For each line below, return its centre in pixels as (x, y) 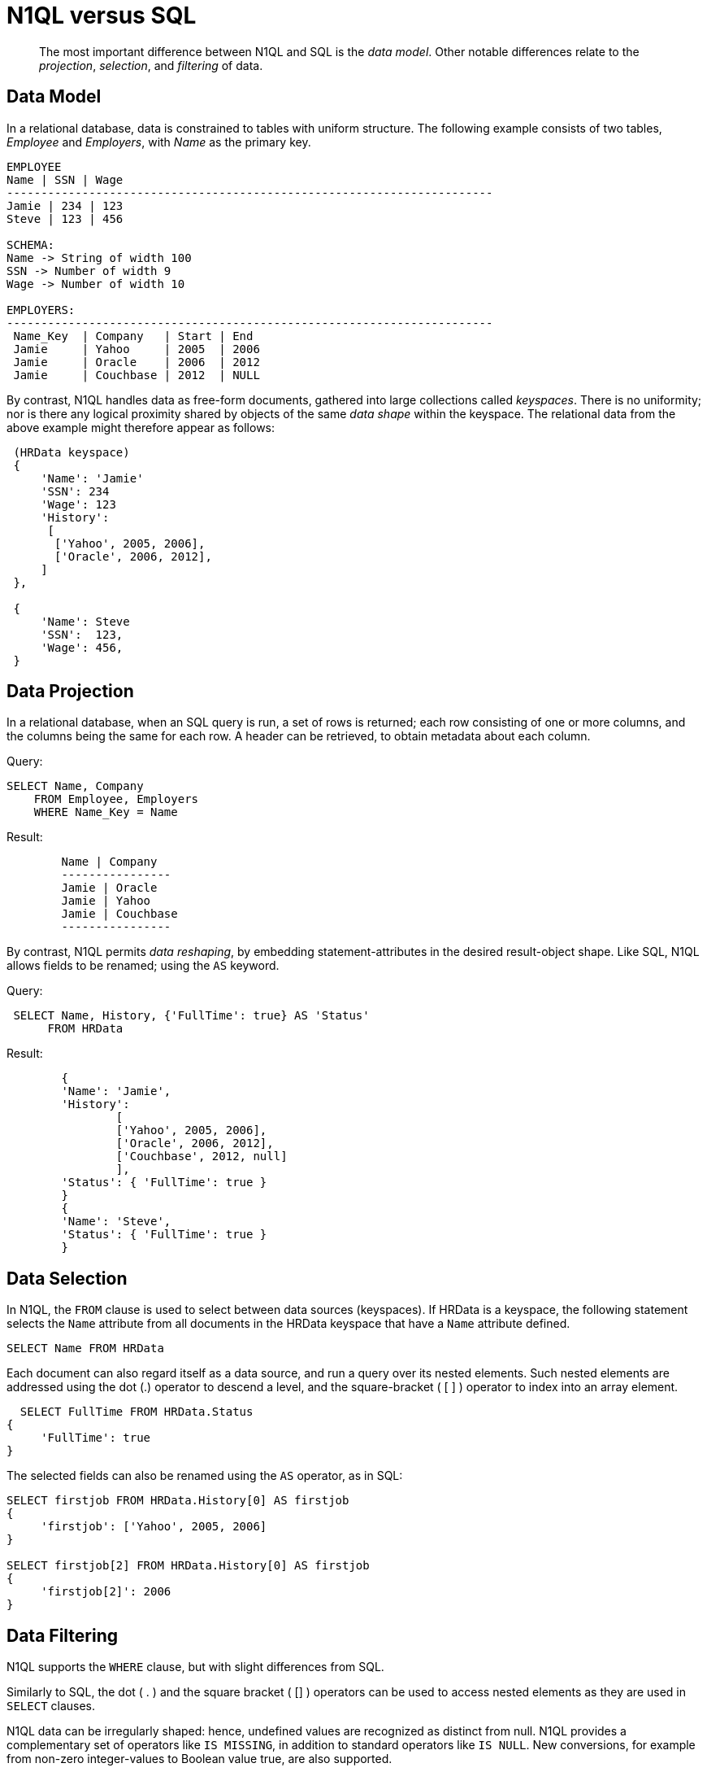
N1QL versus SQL (102, 15)
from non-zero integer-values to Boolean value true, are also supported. (200, 1759)
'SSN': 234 (75, 491)
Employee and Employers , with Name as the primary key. (159, 142)
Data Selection (67, 1278)
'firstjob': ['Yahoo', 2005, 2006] (154, 1527)
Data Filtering (63, 1635)
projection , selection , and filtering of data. (151, 65)
